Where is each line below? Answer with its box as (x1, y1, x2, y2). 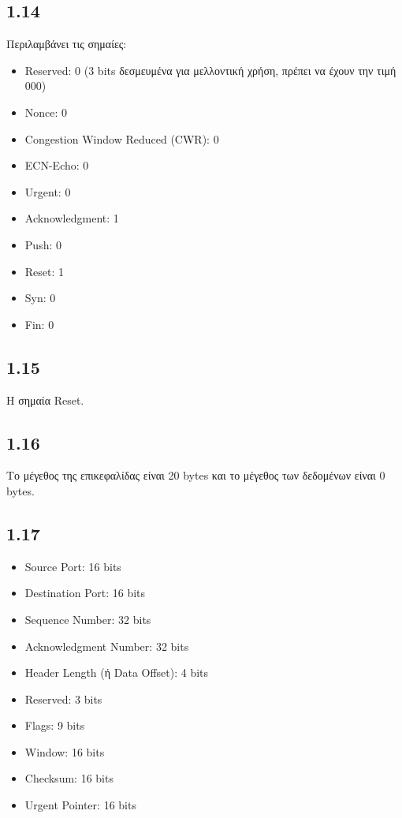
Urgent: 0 (24, 183, 71, 200)
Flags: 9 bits (24, 717, 85, 734)
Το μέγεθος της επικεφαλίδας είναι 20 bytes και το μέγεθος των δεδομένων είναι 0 (6, 467, 385, 484)
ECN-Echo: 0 (24, 157, 89, 174)
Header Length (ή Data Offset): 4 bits (24, 664, 209, 681)
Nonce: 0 (24, 103, 68, 120)
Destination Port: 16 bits (24, 585, 146, 601)
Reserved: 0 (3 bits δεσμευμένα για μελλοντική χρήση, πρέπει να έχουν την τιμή (24, 62, 396, 78)
